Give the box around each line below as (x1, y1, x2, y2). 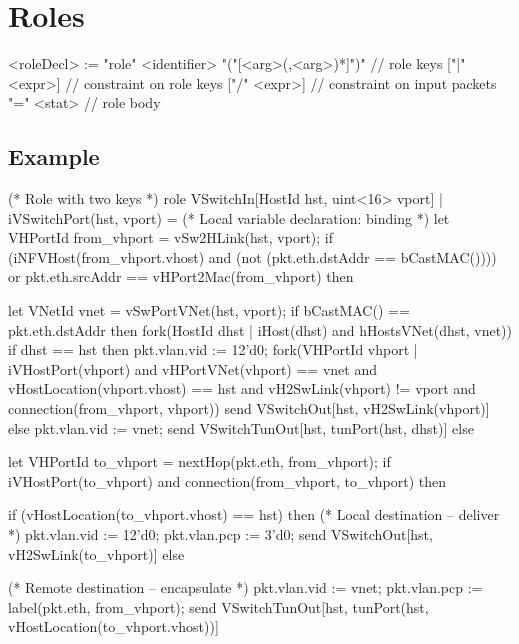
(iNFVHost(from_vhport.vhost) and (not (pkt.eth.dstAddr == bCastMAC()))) (8, 246, 497, 267)
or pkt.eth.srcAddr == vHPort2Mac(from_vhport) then (8, 266, 354, 287)
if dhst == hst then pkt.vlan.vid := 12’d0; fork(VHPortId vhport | (8, 339, 418, 360)
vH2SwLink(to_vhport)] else (8, 543, 185, 564)
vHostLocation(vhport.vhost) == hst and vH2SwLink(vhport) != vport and (8, 378, 476, 399)
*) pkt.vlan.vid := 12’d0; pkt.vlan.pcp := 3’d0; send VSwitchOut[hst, (8, 524, 433, 545)
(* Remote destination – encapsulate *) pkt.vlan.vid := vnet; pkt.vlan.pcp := (8, 577, 483, 598)
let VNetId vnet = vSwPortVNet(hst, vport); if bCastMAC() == (8, 300, 410, 321)
